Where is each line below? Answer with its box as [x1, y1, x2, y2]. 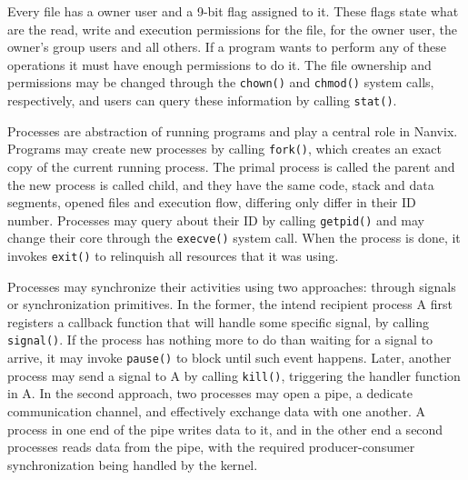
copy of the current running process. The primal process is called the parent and [7, 156, 455, 175]
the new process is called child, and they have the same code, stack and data [7, 175, 434, 194]
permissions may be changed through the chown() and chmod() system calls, [7, 73, 434, 92]
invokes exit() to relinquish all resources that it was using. [7, 246, 339, 265]
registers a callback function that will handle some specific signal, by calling [7, 312, 430, 331]
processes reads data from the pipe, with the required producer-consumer [7, 437, 415, 456]
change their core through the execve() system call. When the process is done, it [7, 228, 461, 247]
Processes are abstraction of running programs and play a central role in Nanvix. [7, 121, 458, 140]
